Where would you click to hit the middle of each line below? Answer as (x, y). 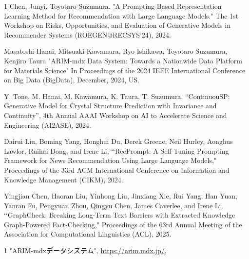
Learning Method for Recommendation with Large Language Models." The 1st (121, 15)
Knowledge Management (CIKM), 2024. (64, 179)
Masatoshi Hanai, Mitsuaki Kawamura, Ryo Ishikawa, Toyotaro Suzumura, (116, 51)
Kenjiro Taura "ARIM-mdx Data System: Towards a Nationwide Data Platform (123, 60)
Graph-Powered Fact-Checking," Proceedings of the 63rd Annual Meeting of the (123, 224)
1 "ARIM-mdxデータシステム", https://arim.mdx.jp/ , (85, 250)
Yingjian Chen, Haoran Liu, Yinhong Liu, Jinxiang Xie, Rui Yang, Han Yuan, (121, 196)
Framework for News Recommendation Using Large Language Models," (110, 160)
